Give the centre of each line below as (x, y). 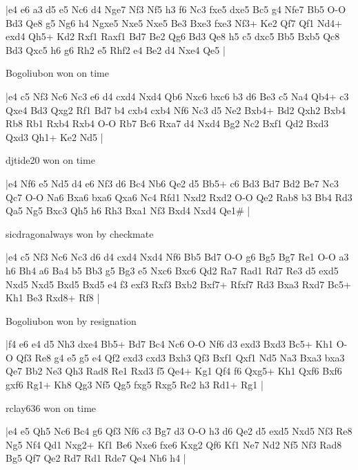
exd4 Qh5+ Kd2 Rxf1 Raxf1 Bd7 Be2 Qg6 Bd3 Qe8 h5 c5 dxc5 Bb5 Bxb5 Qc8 (173, 36)
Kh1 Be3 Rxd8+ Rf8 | (53, 298)
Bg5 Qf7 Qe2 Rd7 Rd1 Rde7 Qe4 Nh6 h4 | (96, 458)
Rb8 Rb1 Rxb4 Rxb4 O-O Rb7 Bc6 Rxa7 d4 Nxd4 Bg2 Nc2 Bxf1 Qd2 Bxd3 (167, 123)
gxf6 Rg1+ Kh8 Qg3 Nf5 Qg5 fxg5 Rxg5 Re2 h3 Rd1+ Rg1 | (135, 385)
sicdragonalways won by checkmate (80, 233)
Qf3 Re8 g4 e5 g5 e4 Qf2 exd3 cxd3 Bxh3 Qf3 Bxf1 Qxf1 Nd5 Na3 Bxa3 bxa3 (180, 357)
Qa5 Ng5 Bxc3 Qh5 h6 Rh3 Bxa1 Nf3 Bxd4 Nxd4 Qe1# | (128, 210)
